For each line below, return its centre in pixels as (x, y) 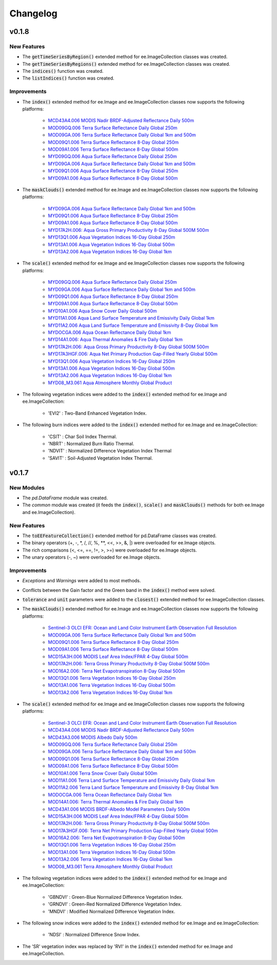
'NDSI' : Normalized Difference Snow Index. (94, 935)
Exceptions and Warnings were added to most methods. (82, 581)
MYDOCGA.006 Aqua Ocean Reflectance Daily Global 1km (110, 332)
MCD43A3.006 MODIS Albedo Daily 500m (93, 737)
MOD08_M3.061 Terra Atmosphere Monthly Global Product (110, 866)
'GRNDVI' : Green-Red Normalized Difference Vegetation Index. (115, 904)
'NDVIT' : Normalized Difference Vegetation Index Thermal (110, 451)
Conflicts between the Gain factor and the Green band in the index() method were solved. (119, 590)
